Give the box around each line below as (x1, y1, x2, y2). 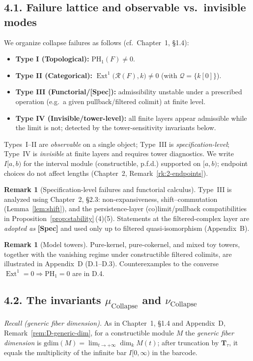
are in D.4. (72, 268, 105, 278)
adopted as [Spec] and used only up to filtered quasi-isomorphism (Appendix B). (4, 222, 250, 233)
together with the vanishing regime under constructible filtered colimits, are (4, 249, 232, 259)
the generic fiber (185, 328, 234, 338)
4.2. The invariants (4, 292, 101, 307)
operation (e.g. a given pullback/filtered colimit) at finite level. (15, 96, 206, 106)
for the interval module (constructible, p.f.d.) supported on (23, 158, 201, 168)
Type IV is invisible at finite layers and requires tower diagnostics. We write (4, 148, 234, 159)
